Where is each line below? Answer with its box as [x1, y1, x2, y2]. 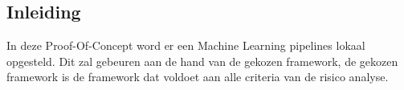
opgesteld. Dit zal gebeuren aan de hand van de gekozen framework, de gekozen [6, 52, 398, 69]
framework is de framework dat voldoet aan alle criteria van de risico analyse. [6, 68, 389, 85]
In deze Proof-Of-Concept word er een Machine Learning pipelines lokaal [6, 37, 365, 53]
